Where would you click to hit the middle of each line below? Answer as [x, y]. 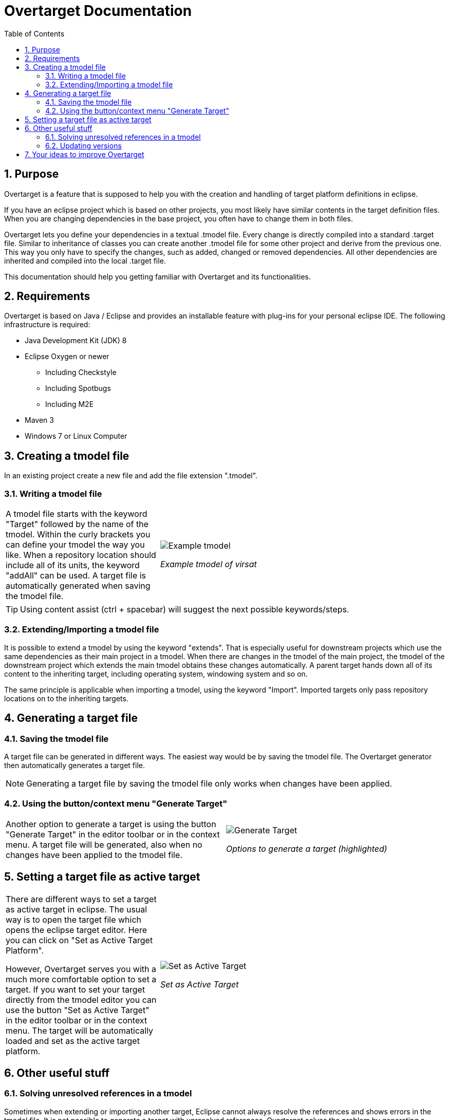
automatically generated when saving [78, 586]
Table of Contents [34, 33]
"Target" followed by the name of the [77, 524]
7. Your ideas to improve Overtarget [85, 154]
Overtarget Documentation [98, 11]
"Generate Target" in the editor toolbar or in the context [113, 834]
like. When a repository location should [81, 555]
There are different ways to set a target [81, 899]
